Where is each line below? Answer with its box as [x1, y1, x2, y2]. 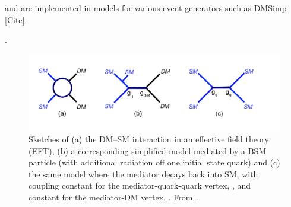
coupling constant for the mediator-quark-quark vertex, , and [29, 179, 251, 192]
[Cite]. [5, 13, 27, 26]
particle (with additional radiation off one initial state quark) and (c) [29, 156, 280, 168]
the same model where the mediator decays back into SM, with [29, 167, 258, 180]
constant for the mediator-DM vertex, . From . [29, 190, 200, 203]
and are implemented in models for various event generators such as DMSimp [5, 2, 287, 14]
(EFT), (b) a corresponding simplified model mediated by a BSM [29, 144, 267, 157]
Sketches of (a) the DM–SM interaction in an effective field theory [29, 132, 269, 145]
